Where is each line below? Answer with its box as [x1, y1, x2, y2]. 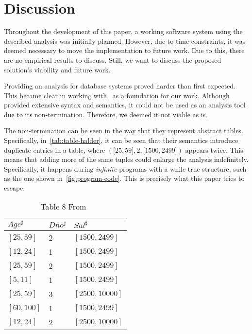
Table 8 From [40, 200, 86, 212]
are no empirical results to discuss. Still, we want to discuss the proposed [4, 54, 221, 65]
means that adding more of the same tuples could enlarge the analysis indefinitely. [4, 154, 249, 164]
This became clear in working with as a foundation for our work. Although [4, 90, 230, 100]
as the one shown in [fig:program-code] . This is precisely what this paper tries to [4, 173, 245, 183]
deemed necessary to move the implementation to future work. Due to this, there [4, 45, 245, 55]
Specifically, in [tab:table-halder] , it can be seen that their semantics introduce [4, 135, 238, 145]
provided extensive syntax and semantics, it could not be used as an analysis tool [4, 100, 246, 110]
